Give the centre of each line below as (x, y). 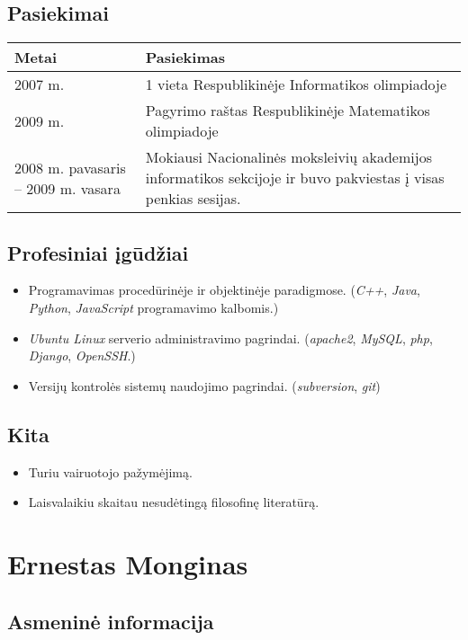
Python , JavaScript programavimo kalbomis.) (153, 307)
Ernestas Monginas (128, 563)
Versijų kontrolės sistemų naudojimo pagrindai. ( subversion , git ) (204, 385)
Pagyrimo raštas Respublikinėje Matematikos (288, 111)
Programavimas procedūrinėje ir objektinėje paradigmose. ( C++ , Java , (224, 290)
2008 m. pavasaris (70, 167)
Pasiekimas (185, 58)
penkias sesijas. (193, 199)
